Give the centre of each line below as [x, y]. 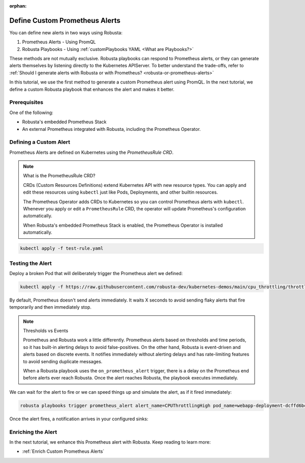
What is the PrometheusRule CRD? [59, 176]
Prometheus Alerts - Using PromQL [59, 42]
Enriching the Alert [33, 432]
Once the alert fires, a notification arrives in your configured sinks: [79, 419]
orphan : [18, 6]
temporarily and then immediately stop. [50, 307]
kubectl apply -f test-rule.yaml [62, 249]
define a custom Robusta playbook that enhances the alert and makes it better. [92, 89]
